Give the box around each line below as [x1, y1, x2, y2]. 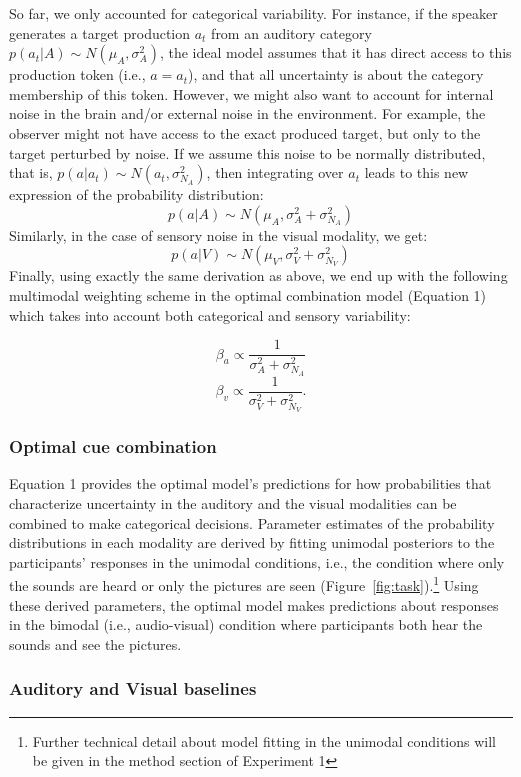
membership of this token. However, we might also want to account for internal [9, 83, 494, 104]
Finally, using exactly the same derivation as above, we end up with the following [9, 265, 508, 286]
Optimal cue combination [9, 434, 217, 459]
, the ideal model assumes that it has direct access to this [159, 42, 512, 63]
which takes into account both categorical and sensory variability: [9, 304, 411, 325]
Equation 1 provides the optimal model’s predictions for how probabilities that [9, 473, 492, 494]
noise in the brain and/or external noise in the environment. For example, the [9, 103, 486, 124]
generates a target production [9, 22, 191, 43]
